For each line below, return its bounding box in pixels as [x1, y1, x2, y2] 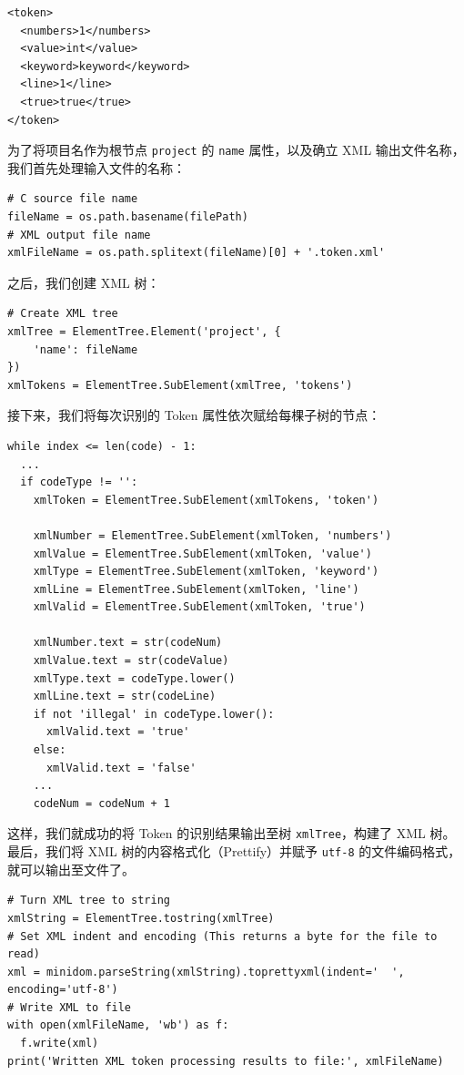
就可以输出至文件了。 [7, 859, 135, 878]
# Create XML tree [7, 307, 118, 321]
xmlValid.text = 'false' [45, 761, 197, 774]
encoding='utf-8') [7, 983, 118, 997]
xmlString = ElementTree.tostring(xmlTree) [7, 911, 275, 925]
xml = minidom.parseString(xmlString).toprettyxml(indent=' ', [7, 965, 405, 978]
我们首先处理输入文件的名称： [7, 158, 186, 177]
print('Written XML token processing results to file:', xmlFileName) [7, 1054, 444, 1068]
